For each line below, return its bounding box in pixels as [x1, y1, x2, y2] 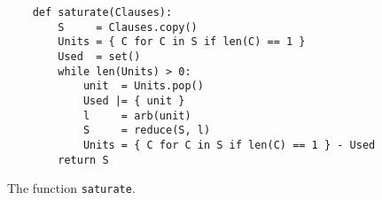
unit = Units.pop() [82, 80, 204, 93]
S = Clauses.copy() [58, 20, 198, 34]
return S [58, 153, 109, 166]
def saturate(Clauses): [32, 6, 173, 19]
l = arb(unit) [82, 109, 191, 122]
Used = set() [58, 50, 141, 63]
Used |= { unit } [82, 94, 185, 107]
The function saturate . [7, 179, 136, 197]
